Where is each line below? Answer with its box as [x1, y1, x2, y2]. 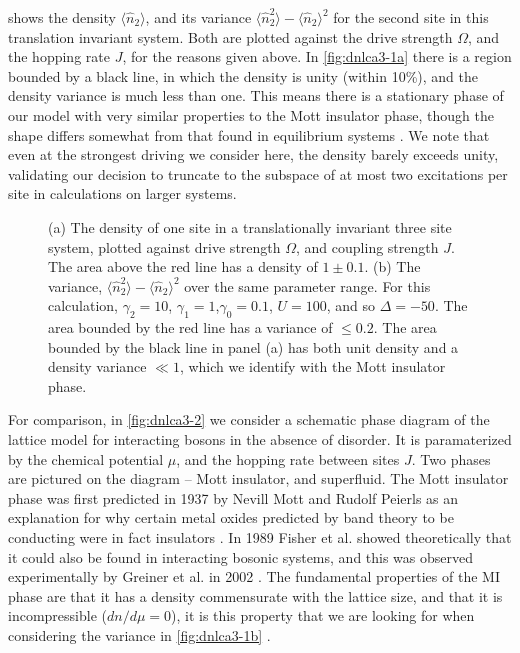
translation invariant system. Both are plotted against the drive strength [8, 26, 453, 47]
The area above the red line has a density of [48, 256, 318, 277]
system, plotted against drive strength [48, 236, 281, 257]
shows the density [8, 7, 116, 27]
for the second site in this [333, 7, 489, 27]
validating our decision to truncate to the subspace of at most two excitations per [8, 163, 508, 184]
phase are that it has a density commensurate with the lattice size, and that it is [8, 585, 503, 606]
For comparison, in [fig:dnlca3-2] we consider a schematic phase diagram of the [8, 409, 490, 430]
